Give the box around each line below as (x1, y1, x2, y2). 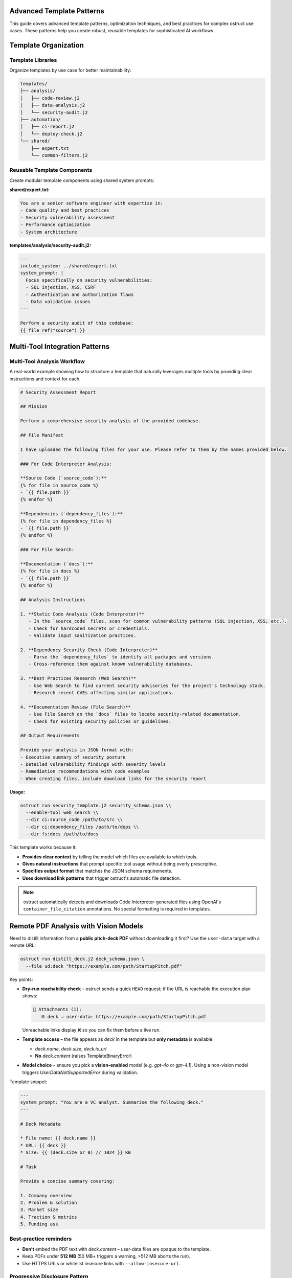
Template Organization (9, 41, 84, 50)
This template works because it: (9, 844, 77, 851)
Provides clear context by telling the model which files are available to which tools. (22, 854, 198, 860)
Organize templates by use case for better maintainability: (9, 67, 131, 74)
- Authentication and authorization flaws (26, 291, 134, 298)
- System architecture (20, 229, 77, 235)
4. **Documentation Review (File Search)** (20, 704, 131, 710)
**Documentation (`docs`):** (20, 561, 94, 567)
